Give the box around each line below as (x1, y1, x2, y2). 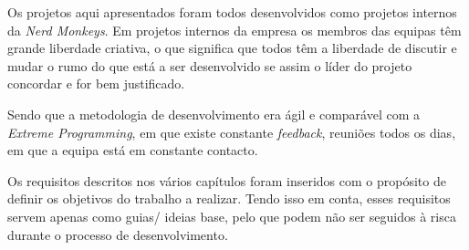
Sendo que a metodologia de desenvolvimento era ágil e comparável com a (7, 104, 420, 123)
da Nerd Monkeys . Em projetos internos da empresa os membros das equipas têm (7, 20, 462, 39)
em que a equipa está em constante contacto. (7, 141, 258, 160)
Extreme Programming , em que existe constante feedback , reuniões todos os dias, (7, 122, 456, 141)
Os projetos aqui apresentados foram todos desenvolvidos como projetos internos (7, 3, 457, 21)
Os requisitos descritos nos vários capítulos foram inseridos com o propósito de (7, 171, 446, 190)
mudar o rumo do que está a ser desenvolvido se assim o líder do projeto (7, 56, 412, 75)
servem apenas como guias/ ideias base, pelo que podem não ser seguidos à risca (7, 206, 456, 225)
